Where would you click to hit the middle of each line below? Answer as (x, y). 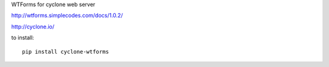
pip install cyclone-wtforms (65, 52)
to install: (23, 38)
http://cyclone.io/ (33, 27)
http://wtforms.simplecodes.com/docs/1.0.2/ (67, 16)
